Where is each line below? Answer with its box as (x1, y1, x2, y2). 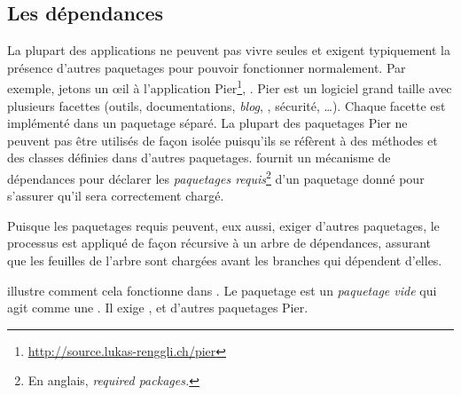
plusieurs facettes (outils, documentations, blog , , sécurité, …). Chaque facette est (7, 96, 446, 115)
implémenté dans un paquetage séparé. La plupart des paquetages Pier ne (7, 114, 408, 132)
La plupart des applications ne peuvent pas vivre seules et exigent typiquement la (7, 41, 450, 59)
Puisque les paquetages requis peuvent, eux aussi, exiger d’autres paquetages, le (7, 216, 440, 234)
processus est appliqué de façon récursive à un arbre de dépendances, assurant (7, 233, 431, 252)
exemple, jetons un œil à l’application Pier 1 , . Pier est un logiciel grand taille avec (7, 76, 452, 98)
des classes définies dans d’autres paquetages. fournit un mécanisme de (7, 148, 391, 167)
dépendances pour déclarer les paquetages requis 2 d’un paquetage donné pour (7, 167, 425, 187)
